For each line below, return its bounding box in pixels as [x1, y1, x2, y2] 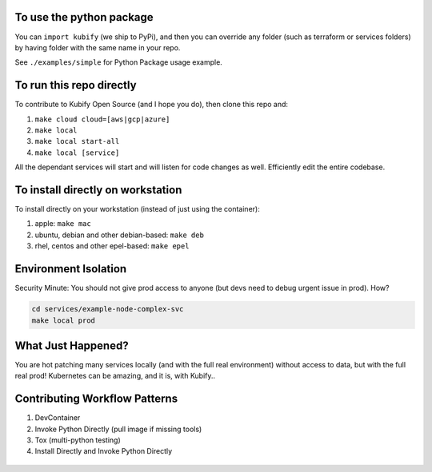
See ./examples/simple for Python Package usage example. [14, 58, 223, 67]
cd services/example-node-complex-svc [31, 304, 184, 314]
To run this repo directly [14, 78, 137, 92]
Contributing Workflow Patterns [14, 392, 178, 406]
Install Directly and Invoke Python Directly [34, 446, 173, 456]
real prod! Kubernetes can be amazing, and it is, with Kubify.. [14, 371, 216, 381]
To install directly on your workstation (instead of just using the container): [14, 204, 260, 214]
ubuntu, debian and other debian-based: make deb [34, 230, 204, 240]
